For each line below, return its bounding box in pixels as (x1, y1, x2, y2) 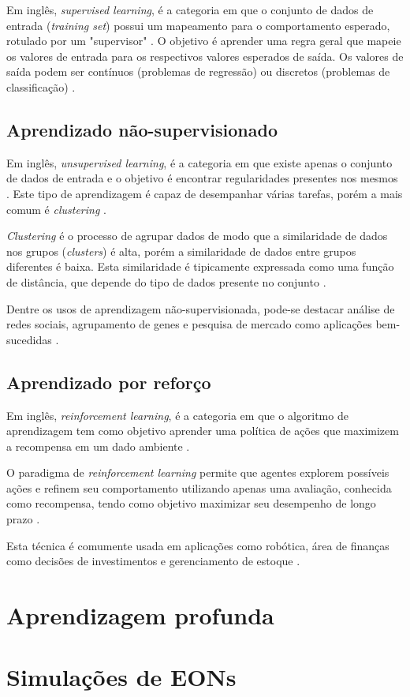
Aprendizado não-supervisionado (6, 117, 278, 141)
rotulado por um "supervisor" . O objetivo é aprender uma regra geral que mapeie (6, 32, 401, 49)
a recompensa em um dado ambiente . (6, 437, 190, 454)
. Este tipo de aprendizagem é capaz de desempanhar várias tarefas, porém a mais (6, 185, 403, 201)
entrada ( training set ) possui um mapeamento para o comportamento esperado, (6, 17, 390, 33)
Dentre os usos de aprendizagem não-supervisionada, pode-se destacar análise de (6, 300, 395, 317)
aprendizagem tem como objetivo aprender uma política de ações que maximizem (6, 422, 399, 439)
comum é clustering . (6, 200, 106, 217)
